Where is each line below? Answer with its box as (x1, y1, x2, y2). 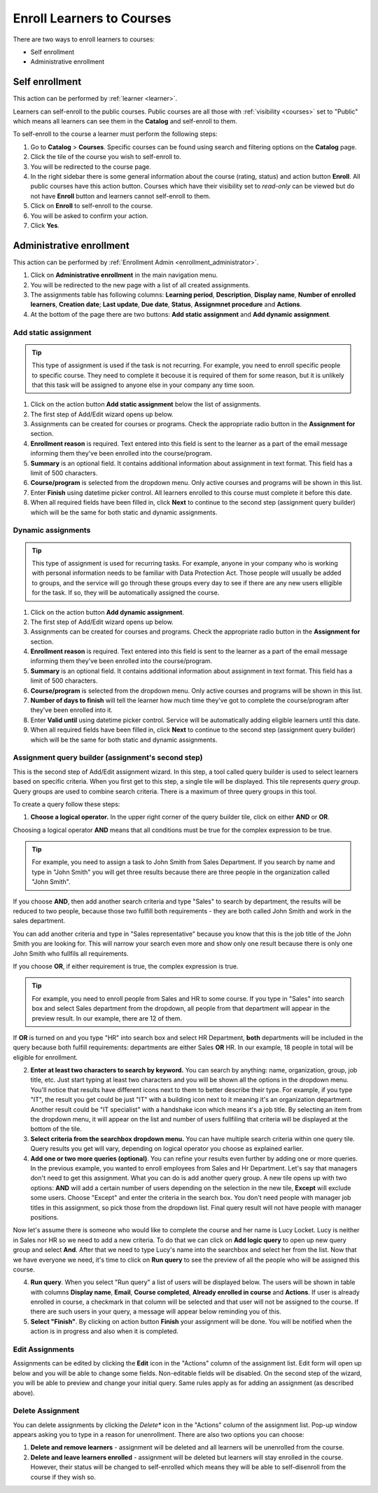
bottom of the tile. (30, 1125, 82, 1133)
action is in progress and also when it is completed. (30, 1327, 178, 1335)
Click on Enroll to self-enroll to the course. (30, 202, 153, 210)
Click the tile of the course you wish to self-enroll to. (30, 153, 182, 161)
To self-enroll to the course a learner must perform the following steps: (13, 130, 218, 138)
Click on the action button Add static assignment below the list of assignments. (30, 400, 262, 409)
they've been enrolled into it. (30, 706, 113, 714)
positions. (30, 1213, 59, 1221)
